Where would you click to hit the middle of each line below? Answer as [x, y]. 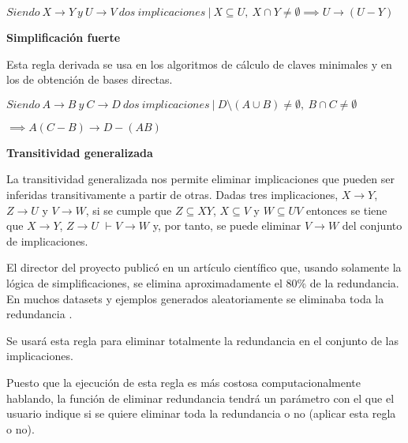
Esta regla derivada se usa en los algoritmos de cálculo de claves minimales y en [199, 64]
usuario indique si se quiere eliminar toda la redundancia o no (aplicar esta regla [201, 413]
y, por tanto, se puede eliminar [227, 225]
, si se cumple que [129, 210]
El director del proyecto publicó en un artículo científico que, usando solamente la [204, 267]
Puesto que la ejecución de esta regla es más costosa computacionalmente [183, 382]
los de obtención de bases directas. [90, 79]
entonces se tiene [346, 210]
